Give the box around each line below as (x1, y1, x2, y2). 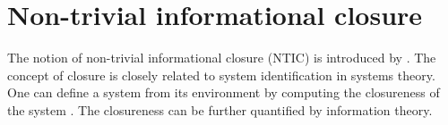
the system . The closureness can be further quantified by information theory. (7, 100, 433, 119)
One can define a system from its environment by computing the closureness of (7, 83, 440, 102)
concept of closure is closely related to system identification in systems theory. (7, 65, 435, 84)
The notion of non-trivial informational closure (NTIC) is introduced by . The (7, 48, 436, 67)
